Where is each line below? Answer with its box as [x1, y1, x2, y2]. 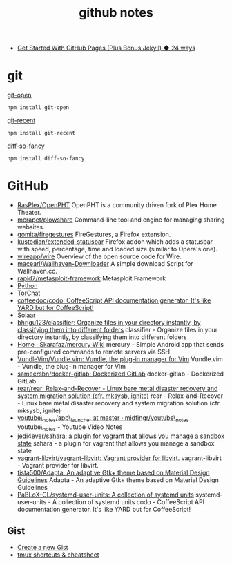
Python [17, 282, 38, 290]
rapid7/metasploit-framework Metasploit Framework [17, 274, 166, 282]
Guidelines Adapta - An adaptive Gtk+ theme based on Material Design [17, 475, 219, 484]
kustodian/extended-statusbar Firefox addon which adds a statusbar [17, 238, 213, 246]
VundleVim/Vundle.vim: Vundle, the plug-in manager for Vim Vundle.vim [17, 355, 223, 363]
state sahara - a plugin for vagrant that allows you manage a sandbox [17, 439, 215, 447]
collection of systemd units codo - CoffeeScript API [58, 497, 205, 506]
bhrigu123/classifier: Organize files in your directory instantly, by [17, 318, 202, 327]
